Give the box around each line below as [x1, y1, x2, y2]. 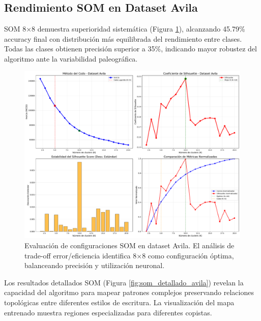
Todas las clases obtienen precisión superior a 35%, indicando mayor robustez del [4, 43, 257, 54]
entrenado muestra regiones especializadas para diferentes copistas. [4, 307, 212, 317]
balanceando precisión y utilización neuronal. [24, 260, 165, 271]
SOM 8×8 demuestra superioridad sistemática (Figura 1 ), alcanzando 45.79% [4, 23, 245, 34]
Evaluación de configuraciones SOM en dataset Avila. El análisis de [24, 240, 235, 250]
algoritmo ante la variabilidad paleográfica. [4, 53, 138, 64]
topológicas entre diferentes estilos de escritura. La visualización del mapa [4, 297, 235, 307]
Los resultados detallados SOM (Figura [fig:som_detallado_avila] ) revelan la [4, 277, 244, 287]
